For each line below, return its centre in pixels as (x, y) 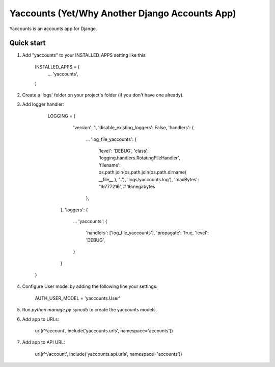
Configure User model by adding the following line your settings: (90, 286)
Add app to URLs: (41, 319)
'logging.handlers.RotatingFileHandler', (139, 158)
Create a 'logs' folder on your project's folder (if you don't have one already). (103, 95)
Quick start (28, 43)
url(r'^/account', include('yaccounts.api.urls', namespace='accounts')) (109, 354)
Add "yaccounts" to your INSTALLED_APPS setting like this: (85, 55)
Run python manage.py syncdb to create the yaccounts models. (90, 310)
